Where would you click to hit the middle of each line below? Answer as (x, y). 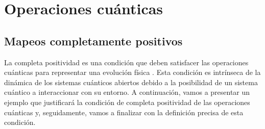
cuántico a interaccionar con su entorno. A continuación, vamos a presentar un (127, 92)
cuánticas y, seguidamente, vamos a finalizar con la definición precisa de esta (124, 112)
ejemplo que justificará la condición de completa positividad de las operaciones (127, 102)
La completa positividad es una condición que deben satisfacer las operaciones (126, 62)
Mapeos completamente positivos (93, 41)
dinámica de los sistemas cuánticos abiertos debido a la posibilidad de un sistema (131, 82)
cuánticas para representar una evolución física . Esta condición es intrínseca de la (132, 72)
